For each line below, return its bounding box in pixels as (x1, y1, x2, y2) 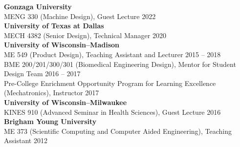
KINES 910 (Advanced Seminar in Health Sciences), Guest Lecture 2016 (4, 106, 221, 117)
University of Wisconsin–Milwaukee (4, 97, 127, 107)
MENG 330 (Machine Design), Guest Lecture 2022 (4, 11, 156, 21)
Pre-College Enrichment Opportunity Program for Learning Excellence (4, 78, 216, 88)
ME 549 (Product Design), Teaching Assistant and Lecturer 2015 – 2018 (4, 49, 221, 59)
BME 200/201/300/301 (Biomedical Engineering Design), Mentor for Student (4, 59, 236, 69)
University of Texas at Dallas (4, 21, 104, 31)
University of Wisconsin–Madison (4, 40, 119, 50)
